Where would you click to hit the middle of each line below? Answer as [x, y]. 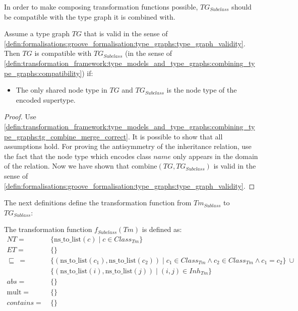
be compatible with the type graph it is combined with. [90, 16]
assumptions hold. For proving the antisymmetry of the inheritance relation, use [128, 146]
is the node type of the [202, 90]
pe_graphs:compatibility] [43, 73]
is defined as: [162, 229]
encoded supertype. [46, 99]
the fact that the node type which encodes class [78, 156]
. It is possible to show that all [175, 136]
